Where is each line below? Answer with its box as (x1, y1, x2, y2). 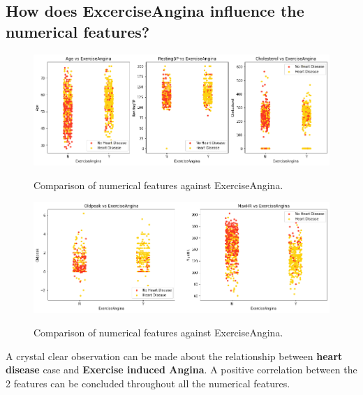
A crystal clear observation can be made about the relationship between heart (6, 348, 343, 363)
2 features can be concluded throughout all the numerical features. (6, 375, 290, 390)
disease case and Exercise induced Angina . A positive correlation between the (6, 362, 357, 377)
